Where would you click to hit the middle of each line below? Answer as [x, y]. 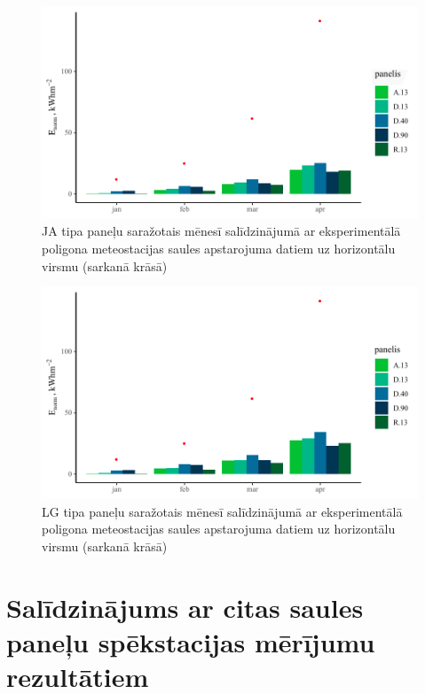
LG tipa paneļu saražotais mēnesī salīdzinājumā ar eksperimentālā [222, 511]
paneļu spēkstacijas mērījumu [191, 641]
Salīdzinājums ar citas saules [185, 607]
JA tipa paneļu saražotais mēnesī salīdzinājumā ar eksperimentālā [221, 231]
